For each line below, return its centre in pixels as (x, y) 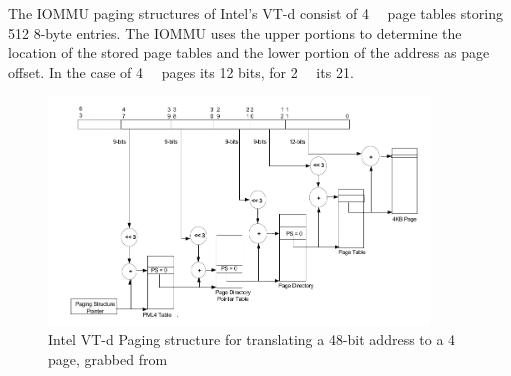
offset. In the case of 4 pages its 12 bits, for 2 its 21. (181, 71)
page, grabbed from (108, 358)
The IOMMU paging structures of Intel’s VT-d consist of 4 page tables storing (255, 13)
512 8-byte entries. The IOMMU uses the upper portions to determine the (235, 32)
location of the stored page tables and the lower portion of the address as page (249, 52)
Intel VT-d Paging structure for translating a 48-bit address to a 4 (252, 339)
